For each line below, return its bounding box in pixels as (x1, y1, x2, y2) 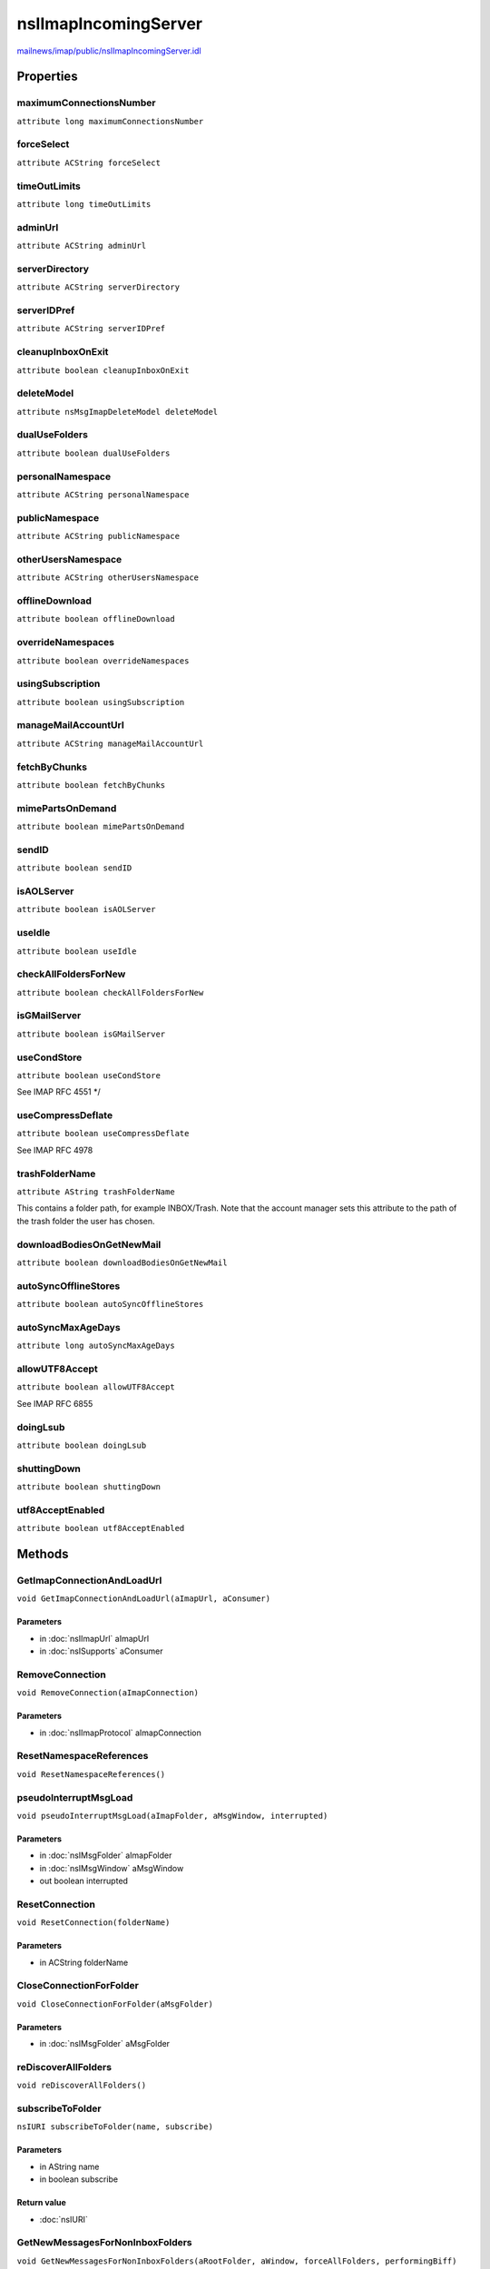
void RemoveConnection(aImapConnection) (16, 1688, 200, 1698)
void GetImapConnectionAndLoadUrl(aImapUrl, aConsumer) (16, 1594, 271, 1604)
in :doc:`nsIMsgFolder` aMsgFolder (39, 2038, 171, 2049)
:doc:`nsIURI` (39, 2214, 88, 2225)
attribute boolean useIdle (16, 946, 137, 957)
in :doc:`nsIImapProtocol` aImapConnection (39, 1727, 201, 1738)
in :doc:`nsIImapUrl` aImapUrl (39, 1633, 150, 1644)
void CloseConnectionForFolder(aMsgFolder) (16, 1999, 213, 2009)
